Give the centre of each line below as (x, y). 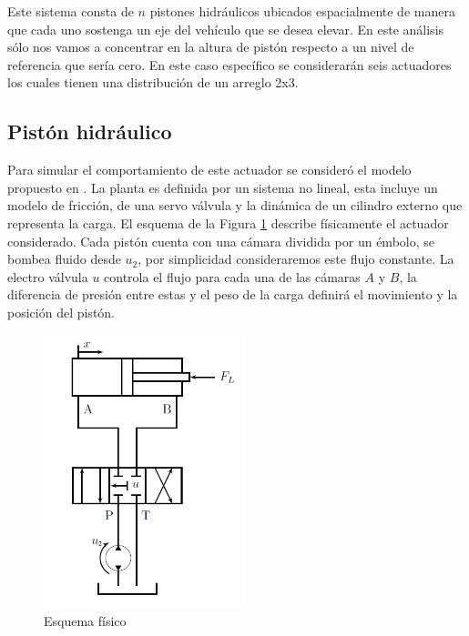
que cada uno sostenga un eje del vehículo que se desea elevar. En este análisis (226, 29)
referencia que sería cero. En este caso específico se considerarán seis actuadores (229, 64)
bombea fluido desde (64, 259)
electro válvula (48, 276)
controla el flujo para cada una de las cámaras (232, 276)
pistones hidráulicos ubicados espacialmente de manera (302, 11)
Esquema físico (85, 621)
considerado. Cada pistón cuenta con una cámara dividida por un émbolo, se (221, 241)
